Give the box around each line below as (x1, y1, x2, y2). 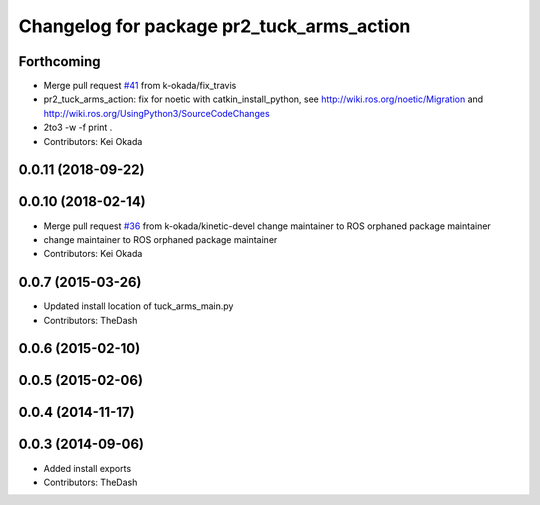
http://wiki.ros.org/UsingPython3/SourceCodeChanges (43, 107, 270, 119)
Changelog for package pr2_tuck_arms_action (18, 15, 411, 37)
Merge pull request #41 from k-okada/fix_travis (43, 80, 237, 92)
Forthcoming (18, 53, 101, 70)
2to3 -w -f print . (43, 121, 113, 134)
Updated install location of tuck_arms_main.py (43, 300, 234, 312)
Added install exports (43, 462, 132, 474)
